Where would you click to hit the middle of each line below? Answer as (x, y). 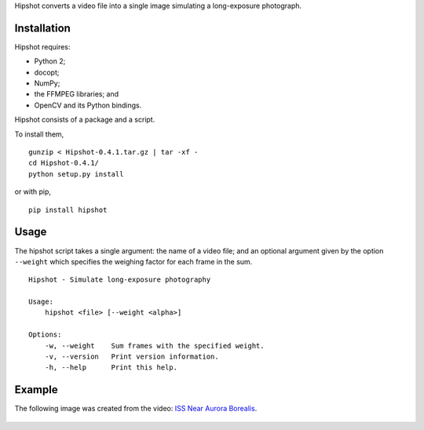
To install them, (39, 134)
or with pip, (33, 191)
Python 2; (50, 61)
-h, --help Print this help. (111, 368)
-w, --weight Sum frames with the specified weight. (154, 346)
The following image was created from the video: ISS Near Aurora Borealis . (136, 409)
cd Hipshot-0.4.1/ (64, 163)
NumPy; (47, 83)
